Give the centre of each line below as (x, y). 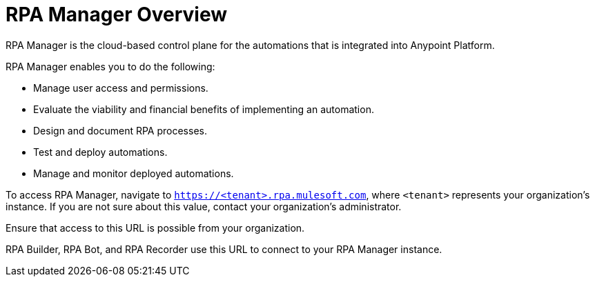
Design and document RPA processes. (120, 130)
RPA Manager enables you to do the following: (110, 66)
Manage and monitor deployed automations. (134, 173)
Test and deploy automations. (100, 152)
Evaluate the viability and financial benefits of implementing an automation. (204, 109)
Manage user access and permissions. (121, 88)
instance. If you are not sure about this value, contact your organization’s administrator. (204, 206)
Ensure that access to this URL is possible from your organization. (155, 228)
